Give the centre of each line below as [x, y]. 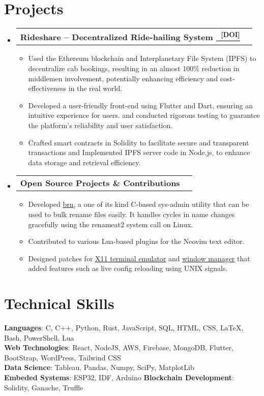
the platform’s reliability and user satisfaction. [100, 125]
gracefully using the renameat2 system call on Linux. [111, 224]
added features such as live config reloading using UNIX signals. [128, 268]
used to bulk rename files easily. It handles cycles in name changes [131, 214]
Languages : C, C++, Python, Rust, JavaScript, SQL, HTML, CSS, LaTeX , [124, 328]
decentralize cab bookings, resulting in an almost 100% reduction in [134, 68]
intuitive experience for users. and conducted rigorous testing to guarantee [144, 115]
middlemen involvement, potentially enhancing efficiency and [123, 78]
